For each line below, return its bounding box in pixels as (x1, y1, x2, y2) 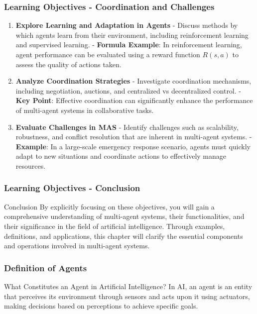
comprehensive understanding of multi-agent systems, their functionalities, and (4, 211, 245, 221)
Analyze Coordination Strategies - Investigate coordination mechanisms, (15, 76, 252, 86)
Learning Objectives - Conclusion (4, 182, 140, 194)
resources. (15, 160, 46, 171)
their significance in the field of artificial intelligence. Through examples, (4, 220, 225, 231)
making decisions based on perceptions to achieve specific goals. (4, 301, 198, 311)
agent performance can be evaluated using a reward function (15, 49, 200, 59)
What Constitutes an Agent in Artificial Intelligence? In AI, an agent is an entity (4, 281, 253, 291)
